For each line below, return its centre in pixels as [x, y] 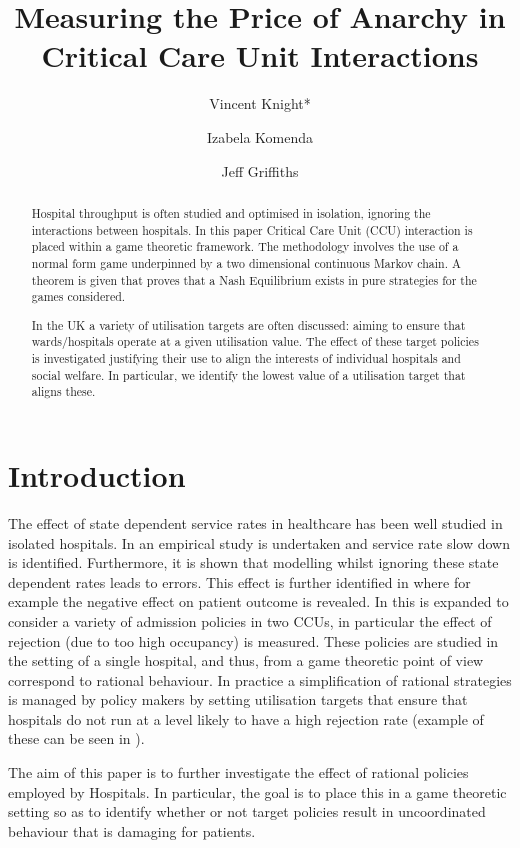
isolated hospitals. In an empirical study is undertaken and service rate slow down [259, 542]
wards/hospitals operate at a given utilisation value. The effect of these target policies [255, 341]
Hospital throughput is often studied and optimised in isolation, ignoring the [231, 212]
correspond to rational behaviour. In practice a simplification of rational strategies [260, 679]
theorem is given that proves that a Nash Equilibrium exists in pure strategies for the [254, 279]
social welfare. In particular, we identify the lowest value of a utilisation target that [248, 374]
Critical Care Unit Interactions [260, 55]
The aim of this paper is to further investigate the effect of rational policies [238, 772]
